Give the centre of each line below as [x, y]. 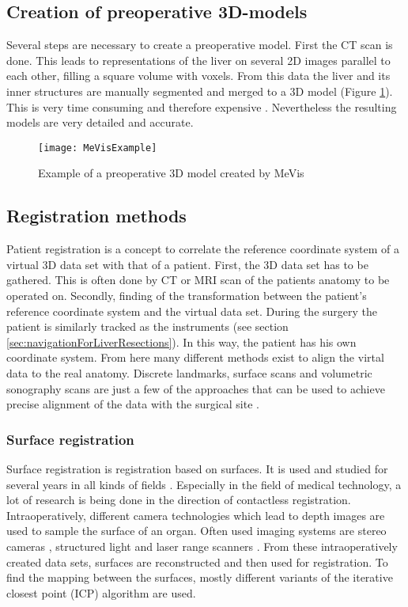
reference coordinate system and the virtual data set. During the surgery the [192, 311]
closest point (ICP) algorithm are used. [101, 592]
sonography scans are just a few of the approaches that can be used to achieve [196, 388]
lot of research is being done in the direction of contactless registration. [179, 500]
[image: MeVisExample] [98, 148]
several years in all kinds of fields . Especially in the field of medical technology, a [204, 484]
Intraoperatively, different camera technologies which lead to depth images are [196, 515]
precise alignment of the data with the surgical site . [133, 404]
